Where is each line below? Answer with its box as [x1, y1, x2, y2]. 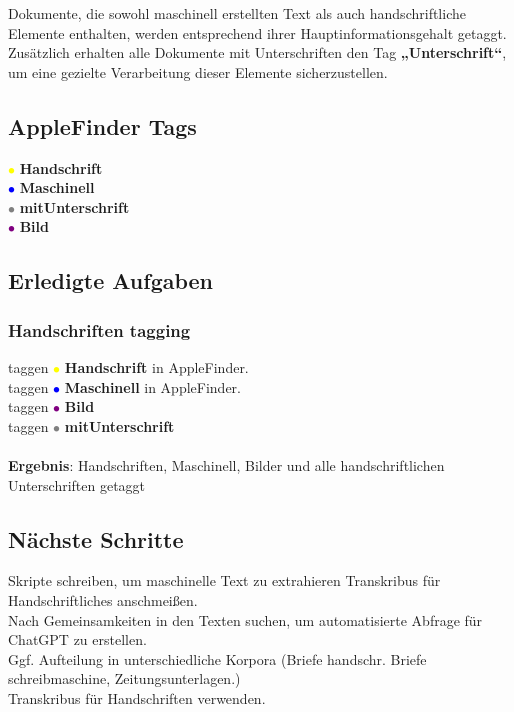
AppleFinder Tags [8, 110, 197, 141]
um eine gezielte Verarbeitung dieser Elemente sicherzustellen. [8, 61, 388, 82]
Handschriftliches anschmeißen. [8, 589, 198, 610]
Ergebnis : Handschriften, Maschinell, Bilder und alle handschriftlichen [8, 454, 445, 475]
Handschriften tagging [8, 317, 191, 342]
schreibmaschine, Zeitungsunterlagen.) [8, 668, 241, 689]
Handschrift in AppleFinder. [64, 356, 249, 377]
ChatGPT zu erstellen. [8, 629, 147, 650]
